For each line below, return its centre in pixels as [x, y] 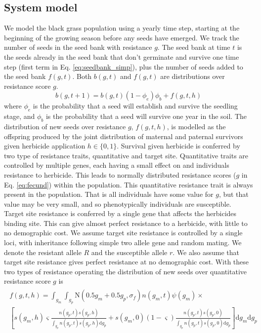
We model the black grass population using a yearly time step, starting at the [122, 28]
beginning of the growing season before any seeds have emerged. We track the [122, 37]
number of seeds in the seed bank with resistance [78, 47]
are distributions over [193, 76]
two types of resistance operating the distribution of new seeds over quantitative [125, 271]
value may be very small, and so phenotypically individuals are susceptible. [118, 203]
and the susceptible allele [129, 252]
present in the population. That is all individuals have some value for [109, 194]
